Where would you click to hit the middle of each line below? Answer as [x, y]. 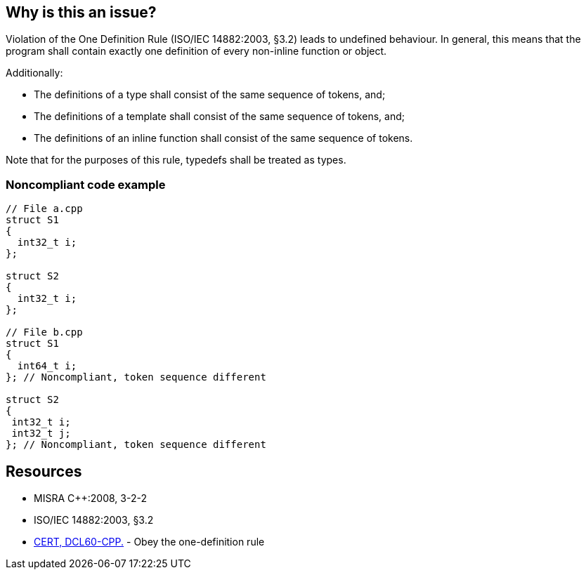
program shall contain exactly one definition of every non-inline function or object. [196, 51]
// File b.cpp [44, 332]
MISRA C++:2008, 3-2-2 [90, 498]
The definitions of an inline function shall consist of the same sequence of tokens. [223, 138]
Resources [44, 471]
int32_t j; [41, 434]
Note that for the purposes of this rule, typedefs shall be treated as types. [176, 160]
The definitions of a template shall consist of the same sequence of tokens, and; [219, 117]
